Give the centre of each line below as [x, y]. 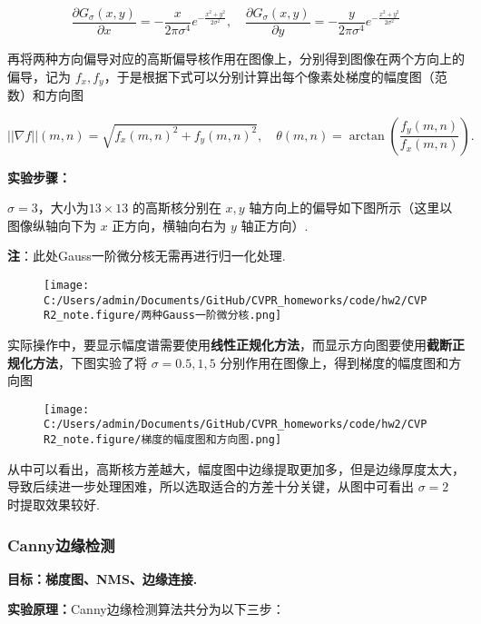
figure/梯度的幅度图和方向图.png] [189, 440]
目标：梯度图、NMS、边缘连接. [103, 578]
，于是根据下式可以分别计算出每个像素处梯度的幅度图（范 [275, 76]
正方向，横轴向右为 [169, 225]
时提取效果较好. [54, 504]
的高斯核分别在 [177, 208]
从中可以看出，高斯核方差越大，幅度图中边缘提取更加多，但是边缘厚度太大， [236, 468]
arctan [367, 136]
